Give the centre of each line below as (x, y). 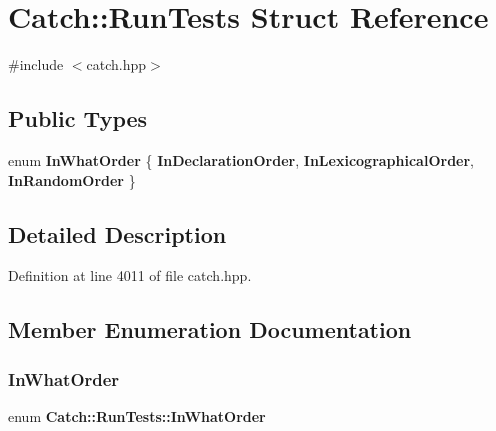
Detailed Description (117, 233)
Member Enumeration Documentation (210, 329)
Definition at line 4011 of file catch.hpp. (130, 275)
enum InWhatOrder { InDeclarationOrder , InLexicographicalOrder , (241, 159)
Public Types (78, 118)
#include (36, 64)
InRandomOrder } (72, 179)
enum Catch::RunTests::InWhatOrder (137, 415)
